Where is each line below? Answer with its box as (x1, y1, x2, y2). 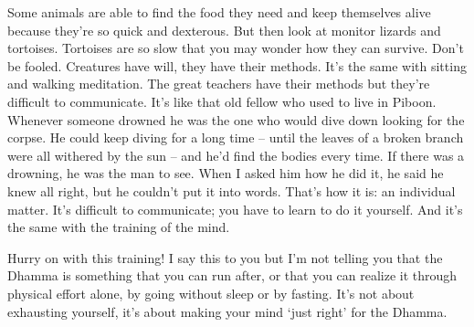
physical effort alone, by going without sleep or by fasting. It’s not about (7, 283, 415, 302)
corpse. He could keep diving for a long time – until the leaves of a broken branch (7, 128, 464, 147)
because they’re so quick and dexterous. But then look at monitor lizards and (7, 20, 441, 39)
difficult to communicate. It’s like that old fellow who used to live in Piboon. (7, 91, 437, 111)
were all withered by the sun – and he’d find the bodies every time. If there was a (7, 145, 465, 164)
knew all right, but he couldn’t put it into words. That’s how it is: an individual (7, 181, 456, 200)
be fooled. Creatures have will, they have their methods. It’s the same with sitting (7, 56, 467, 75)
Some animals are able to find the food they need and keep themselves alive (7, 3, 431, 21)
